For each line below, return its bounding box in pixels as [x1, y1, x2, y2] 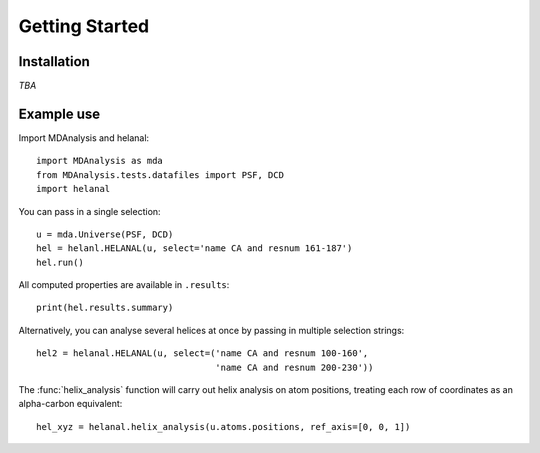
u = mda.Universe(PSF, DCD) [36, 228, 174, 240]
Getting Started [18, 15, 150, 37]
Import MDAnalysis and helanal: [18, 131, 150, 144]
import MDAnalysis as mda [36, 155, 164, 167]
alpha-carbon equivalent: [18, 398, 123, 410]
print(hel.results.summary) [36, 302, 174, 314]
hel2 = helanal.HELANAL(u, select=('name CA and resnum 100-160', [36, 348, 369, 359]
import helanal [36, 183, 111, 195]
